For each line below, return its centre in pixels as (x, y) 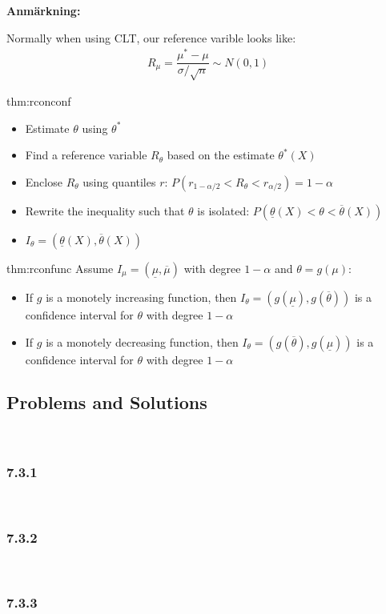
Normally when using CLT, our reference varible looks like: (151, 37)
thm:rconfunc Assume (60, 268)
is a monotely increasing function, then (141, 297)
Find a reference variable (86, 155)
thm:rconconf (39, 101)
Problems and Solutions (107, 402)
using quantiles (119, 181)
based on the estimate (221, 155)
